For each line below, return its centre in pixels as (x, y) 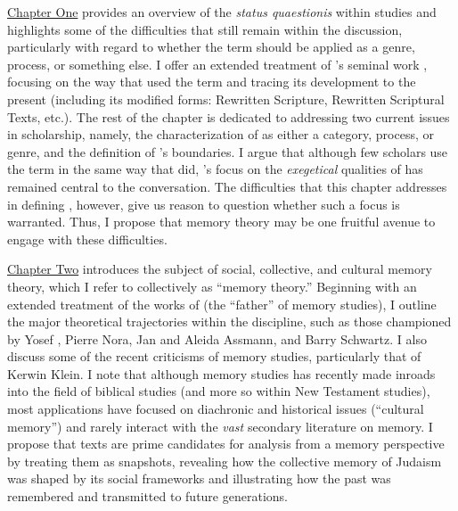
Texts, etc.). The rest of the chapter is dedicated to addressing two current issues (229, 116)
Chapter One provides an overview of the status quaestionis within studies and (222, 12)
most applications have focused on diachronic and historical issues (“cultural (216, 409)
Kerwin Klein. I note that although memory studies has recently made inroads (221, 373)
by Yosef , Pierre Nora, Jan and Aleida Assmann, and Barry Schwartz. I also (217, 338)
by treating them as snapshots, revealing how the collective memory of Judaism (225, 461)
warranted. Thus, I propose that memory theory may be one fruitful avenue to (221, 222)
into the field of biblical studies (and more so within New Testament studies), (219, 391)
